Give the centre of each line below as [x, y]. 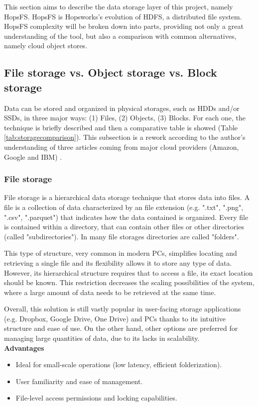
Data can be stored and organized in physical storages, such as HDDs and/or [122, 108]
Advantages [24, 348]
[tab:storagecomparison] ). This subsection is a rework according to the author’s [125, 137]
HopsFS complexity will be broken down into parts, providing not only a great [124, 26]
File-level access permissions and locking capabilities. [96, 398]
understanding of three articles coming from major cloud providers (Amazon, [122, 147]
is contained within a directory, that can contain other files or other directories [124, 227]
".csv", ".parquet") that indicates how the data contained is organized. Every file [126, 217]
